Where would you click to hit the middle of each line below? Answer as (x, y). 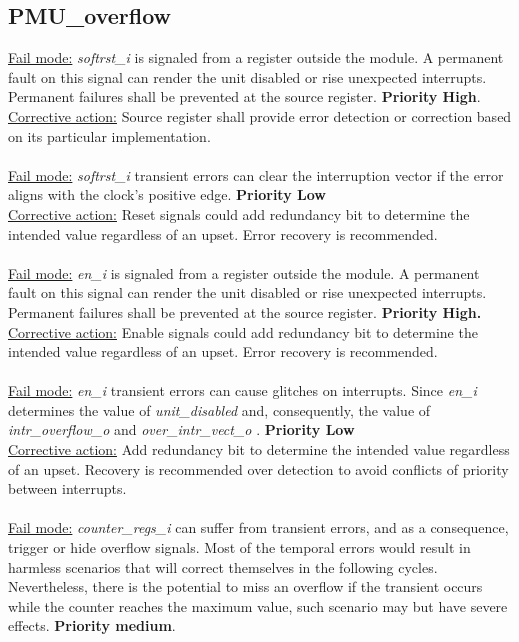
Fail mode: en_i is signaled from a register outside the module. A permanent (244, 272)
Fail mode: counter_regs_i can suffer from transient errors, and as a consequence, (258, 527)
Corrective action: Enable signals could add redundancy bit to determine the (243, 331)
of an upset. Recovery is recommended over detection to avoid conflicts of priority (258, 468)
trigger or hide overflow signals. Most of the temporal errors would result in (239, 547)
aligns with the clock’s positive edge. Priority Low (167, 194)
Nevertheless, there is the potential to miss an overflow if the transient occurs (245, 586)
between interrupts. (67, 488)
